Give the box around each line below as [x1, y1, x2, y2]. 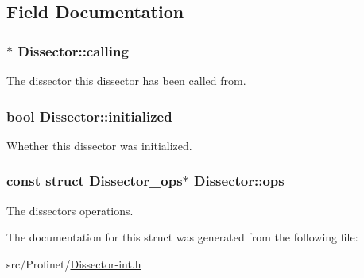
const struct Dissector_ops [6, 171, 183, 191]
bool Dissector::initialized [6, 106, 172, 125]
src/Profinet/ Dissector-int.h [6, 255, 141, 272]
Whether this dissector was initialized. [6, 137, 192, 153]
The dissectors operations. [6, 202, 134, 218]
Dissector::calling [17, 41, 129, 60]
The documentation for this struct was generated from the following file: [6, 229, 358, 245]
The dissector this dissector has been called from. [6, 72, 246, 88]
